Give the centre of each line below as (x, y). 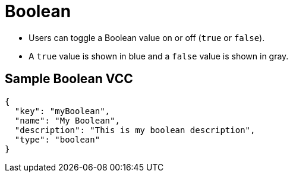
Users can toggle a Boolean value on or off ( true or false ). (147, 37)
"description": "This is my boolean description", (135, 130)
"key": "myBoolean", (62, 111)
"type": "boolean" (57, 139)
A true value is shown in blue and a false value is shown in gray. (159, 56)
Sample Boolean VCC (69, 79)
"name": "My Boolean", (67, 120)
